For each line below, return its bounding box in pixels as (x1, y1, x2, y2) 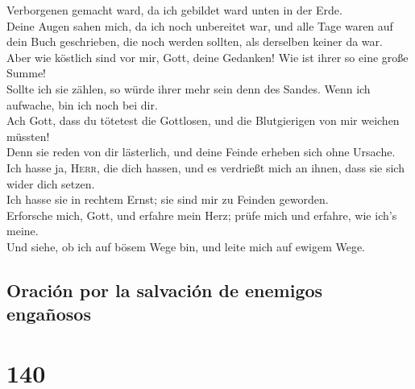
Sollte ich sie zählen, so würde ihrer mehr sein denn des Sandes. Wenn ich (6, 80, 371, 97)
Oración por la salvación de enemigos (6, 277, 323, 302)
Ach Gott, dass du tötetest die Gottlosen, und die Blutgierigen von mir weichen (6, 112, 400, 129)
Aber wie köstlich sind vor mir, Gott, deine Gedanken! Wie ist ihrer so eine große (6, 48, 409, 65)
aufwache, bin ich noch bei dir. (6, 96, 158, 113)
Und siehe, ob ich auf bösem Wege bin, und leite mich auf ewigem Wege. (6, 238, 366, 255)
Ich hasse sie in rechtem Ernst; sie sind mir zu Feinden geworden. (6, 191, 329, 208)
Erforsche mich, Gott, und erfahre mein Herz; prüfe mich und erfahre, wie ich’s (6, 206, 397, 223)
